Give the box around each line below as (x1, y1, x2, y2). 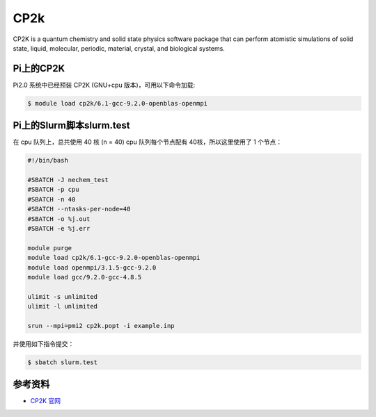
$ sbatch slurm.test (27, 358, 97, 366)
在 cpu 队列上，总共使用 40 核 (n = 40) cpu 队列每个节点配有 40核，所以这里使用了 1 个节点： (13, 138, 283, 146)
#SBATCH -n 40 (27, 195, 76, 203)
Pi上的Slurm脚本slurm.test (13, 120, 130, 131)
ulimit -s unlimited (27, 293, 97, 300)
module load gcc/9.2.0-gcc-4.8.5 (27, 273, 142, 281)
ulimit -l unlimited (27, 302, 97, 311)
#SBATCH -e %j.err (27, 224, 91, 233)
